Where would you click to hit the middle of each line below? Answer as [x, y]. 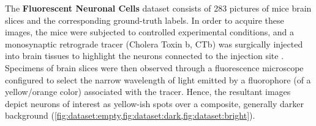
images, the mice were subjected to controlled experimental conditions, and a [150, 32]
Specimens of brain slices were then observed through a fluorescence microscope [154, 67]
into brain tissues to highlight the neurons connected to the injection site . [145, 56]
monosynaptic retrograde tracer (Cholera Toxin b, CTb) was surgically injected [154, 44]
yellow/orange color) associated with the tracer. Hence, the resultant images [148, 92]
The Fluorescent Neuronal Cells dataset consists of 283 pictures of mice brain [158, 8]
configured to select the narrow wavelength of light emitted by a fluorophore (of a [158, 79]
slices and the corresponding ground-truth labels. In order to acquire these [145, 20]
